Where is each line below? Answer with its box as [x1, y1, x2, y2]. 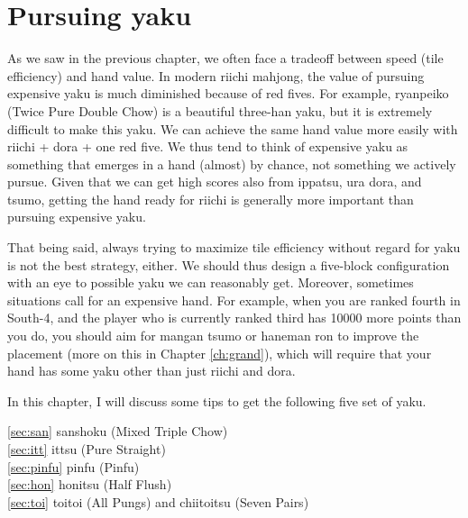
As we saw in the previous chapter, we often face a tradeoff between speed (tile [7, 49, 444, 68]
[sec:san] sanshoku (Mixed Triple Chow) [7, 422, 228, 441]
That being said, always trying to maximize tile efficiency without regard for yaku [7, 238, 461, 257]
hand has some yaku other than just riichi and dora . [7, 361, 296, 380]
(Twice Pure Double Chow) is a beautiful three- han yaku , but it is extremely [7, 101, 433, 120]
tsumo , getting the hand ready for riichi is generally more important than [7, 189, 414, 208]
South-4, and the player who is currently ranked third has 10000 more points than [7, 308, 462, 327]
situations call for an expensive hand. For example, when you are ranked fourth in [7, 290, 461, 309]
